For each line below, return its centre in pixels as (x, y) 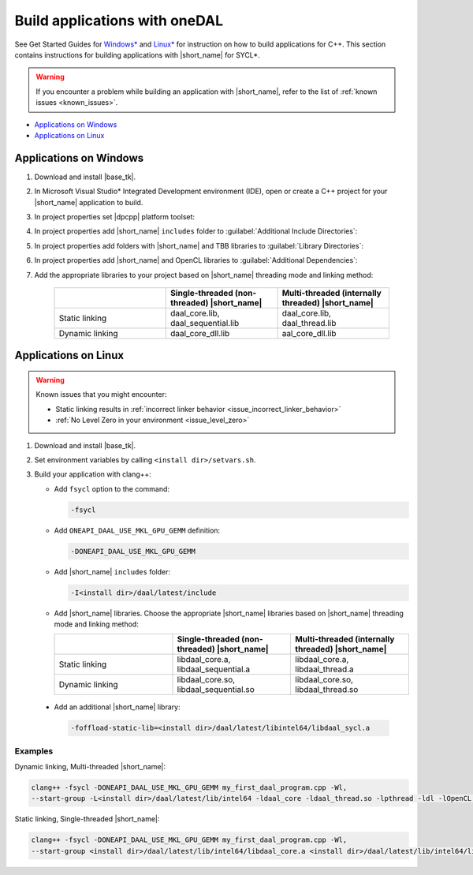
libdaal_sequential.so (216, 690)
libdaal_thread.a (324, 669)
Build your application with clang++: (93, 474)
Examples (34, 751)
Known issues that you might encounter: (101, 394)
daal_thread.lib (309, 323)
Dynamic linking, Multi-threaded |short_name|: (90, 767)
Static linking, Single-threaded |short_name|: (87, 819)
